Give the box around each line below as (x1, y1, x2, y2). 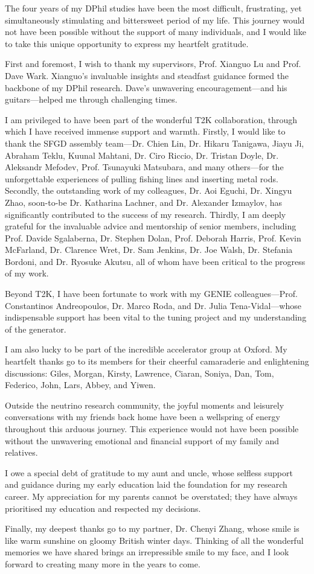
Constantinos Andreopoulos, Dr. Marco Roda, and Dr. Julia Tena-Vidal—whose (5, 299, 301, 311)
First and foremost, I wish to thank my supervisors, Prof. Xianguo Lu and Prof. (5, 57, 301, 70)
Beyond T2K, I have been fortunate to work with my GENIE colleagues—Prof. (5, 287, 298, 300)
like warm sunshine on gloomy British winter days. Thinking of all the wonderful (5, 534, 304, 546)
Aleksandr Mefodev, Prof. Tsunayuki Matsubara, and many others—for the (5, 161, 284, 173)
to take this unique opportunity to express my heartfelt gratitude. (5, 37, 249, 49)
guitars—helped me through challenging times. (5, 93, 178, 106)
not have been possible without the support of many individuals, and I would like (5, 25, 306, 38)
